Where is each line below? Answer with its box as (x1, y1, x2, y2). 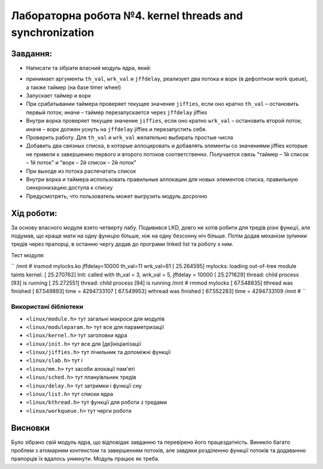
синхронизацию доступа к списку (26, 184, 113, 191)
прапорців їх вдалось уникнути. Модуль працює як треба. (11, 455, 160, 462)
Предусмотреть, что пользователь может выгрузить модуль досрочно (26, 192, 208, 200)
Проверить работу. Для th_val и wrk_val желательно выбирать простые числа (26, 133, 233, 141)
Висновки (11, 422, 50, 433)
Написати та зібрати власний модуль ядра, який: (26, 64, 152, 71)
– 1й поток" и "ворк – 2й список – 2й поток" (26, 159, 137, 166)
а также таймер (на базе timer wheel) (26, 84, 121, 91)
